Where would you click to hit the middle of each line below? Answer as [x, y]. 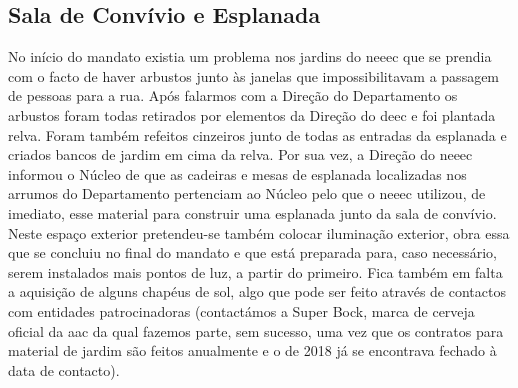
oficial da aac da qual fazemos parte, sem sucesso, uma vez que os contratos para [256, 330]
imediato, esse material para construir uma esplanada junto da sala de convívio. [252, 212]
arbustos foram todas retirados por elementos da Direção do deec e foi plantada [252, 114]
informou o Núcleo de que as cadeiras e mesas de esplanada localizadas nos [237, 173]
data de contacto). [64, 369]
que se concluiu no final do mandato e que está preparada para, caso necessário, [252, 252]
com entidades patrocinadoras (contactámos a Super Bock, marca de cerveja [241, 310]
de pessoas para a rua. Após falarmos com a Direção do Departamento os [233, 95]
